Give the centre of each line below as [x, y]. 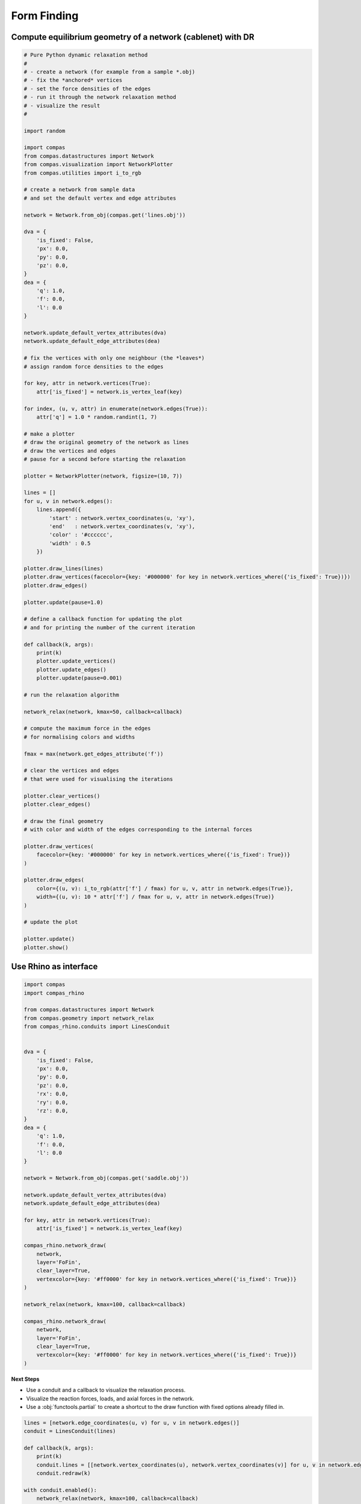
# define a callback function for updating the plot [103, 619]
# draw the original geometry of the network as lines [106, 442]
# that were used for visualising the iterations [98, 779]
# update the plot [51, 922]
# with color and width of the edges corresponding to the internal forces [138, 830]
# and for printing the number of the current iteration [110, 627]
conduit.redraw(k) [63, 1473]
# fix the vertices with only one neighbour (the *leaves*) [114, 358]
